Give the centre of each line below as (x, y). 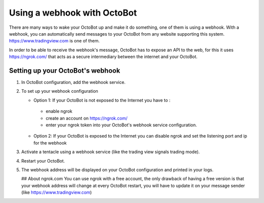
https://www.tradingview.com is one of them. (54, 41)
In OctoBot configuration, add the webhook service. (73, 82)
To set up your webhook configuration (60, 91)
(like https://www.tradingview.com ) (57, 192)
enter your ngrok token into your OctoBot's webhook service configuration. (121, 125)
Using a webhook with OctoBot (73, 13)
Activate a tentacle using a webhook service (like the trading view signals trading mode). (110, 152)
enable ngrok (59, 111)
